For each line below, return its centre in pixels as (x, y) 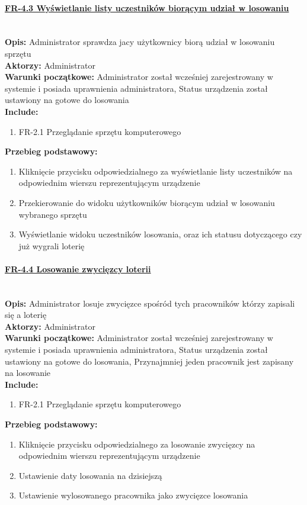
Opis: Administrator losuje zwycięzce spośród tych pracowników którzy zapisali (150, 303)
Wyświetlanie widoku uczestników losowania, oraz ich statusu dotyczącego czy (160, 234)
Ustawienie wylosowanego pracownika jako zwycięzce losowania (133, 495)
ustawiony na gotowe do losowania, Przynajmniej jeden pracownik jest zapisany (149, 361)
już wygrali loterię (52, 245)
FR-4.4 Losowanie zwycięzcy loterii (78, 268)
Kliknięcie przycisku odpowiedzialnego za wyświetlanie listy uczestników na (156, 171)
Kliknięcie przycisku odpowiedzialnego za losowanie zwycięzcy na (137, 444)
